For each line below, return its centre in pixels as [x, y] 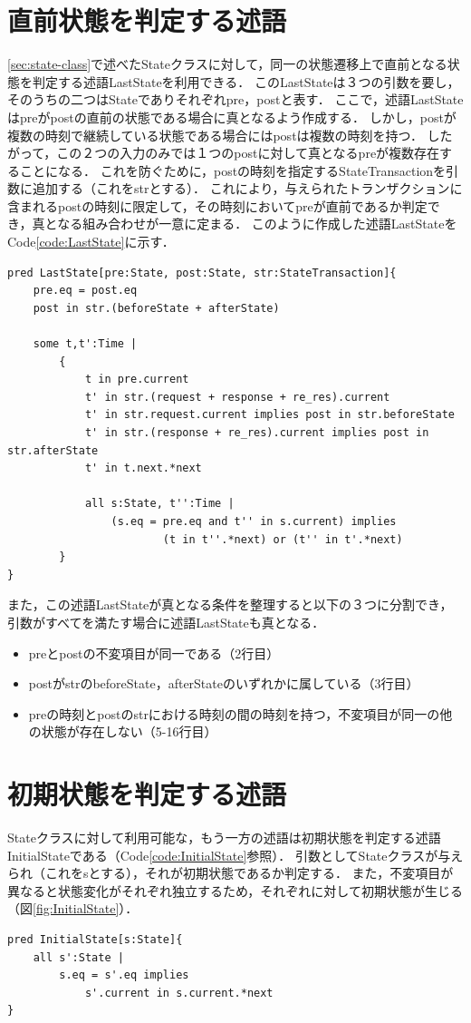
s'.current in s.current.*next [179, 993]
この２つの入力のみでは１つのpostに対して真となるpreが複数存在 [248, 153]
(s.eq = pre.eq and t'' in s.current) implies [254, 521]
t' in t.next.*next [143, 468]
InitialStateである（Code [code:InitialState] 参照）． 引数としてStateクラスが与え [235, 855]
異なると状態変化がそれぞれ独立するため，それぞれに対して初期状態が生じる [235, 890]
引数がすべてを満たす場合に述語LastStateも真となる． [166, 622]
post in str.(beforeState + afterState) [156, 308]
